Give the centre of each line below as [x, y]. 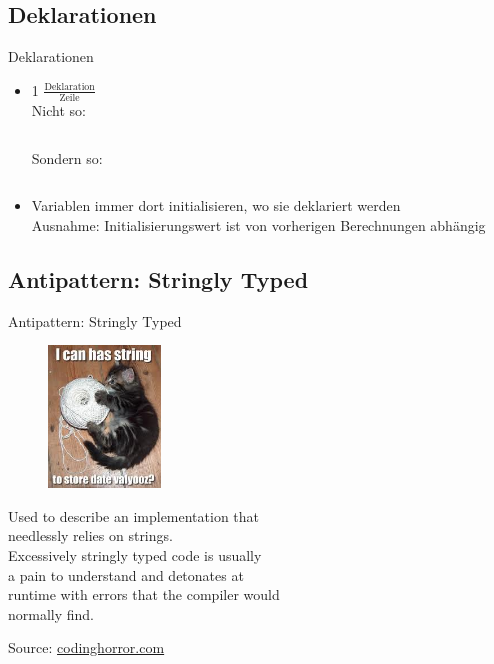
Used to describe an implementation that [134, 515]
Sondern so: [67, 157]
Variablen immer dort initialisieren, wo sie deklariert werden [216, 205]
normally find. [51, 613]
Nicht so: [58, 110]
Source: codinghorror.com [86, 647]
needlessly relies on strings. [90, 535]
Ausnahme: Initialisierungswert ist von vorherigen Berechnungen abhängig [258, 224]
